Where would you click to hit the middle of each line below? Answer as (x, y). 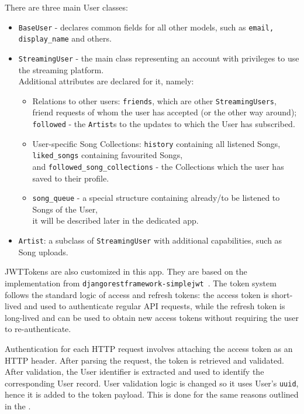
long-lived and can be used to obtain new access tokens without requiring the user (152, 317)
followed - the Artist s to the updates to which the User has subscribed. (164, 124)
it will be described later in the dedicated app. (115, 220)
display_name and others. (65, 38)
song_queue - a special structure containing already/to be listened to (156, 198)
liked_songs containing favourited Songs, (108, 155)
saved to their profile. (71, 178)
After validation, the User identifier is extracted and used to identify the (134, 372)
